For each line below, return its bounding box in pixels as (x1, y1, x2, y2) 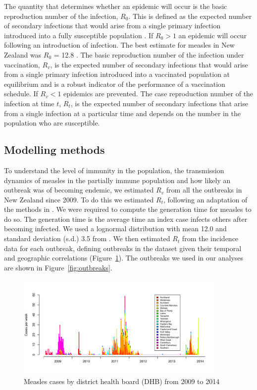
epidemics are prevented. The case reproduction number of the (63, 88, 254, 99)
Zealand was (4, 49, 42, 60)
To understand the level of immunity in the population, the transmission (4, 165, 224, 175)
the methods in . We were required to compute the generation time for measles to (4, 204, 252, 214)
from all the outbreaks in (166, 185, 242, 195)
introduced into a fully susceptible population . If (4, 30, 154, 40)
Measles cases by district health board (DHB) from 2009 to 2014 (24, 376, 220, 386)
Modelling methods (4, 142, 105, 157)
